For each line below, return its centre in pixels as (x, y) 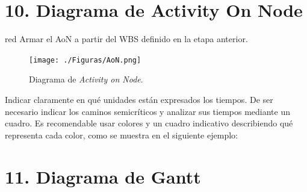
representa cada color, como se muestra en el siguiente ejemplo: (121, 135)
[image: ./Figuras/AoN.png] (85, 60)
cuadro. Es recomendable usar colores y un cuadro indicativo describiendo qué (149, 123)
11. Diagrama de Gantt (103, 176)
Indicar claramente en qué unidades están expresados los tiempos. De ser (139, 99)
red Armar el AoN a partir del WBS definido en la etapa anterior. (126, 39)
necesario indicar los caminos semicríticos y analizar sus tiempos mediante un (147, 111)
